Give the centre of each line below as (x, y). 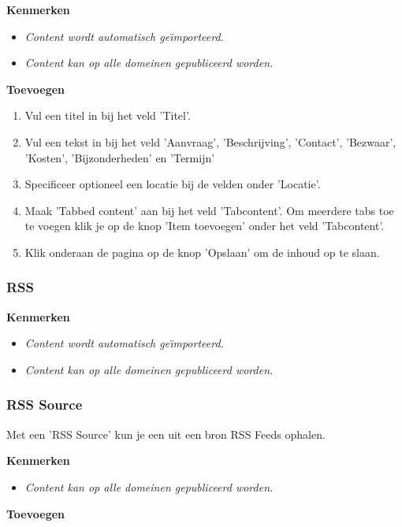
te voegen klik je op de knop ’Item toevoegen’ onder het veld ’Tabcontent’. (205, 226)
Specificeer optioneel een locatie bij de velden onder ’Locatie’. (173, 184)
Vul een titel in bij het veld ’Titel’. (108, 115)
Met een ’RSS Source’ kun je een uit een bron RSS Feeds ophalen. (166, 434)
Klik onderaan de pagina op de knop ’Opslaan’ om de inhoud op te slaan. (202, 252)
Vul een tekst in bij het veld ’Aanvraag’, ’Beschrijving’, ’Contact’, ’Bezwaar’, (210, 141)
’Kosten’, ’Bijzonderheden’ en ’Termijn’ (120, 157)
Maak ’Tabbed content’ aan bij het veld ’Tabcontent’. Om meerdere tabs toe (209, 210)
